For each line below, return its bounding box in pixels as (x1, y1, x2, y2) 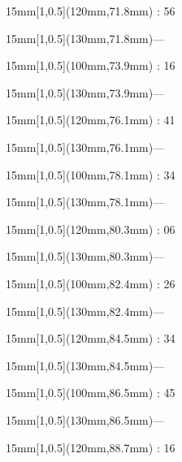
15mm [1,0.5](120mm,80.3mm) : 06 (6, 220, 175, 237)
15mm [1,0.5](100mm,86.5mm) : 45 (6, 384, 175, 401)
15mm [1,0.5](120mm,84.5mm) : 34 (6, 330, 175, 347)
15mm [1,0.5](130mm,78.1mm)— (6, 193, 165, 210)
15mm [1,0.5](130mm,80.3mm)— (6, 248, 165, 265)
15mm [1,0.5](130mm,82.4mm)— (6, 302, 165, 319)
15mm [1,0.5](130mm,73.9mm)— (6, 84, 165, 101)
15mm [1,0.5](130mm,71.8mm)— (6, 29, 165, 46)
